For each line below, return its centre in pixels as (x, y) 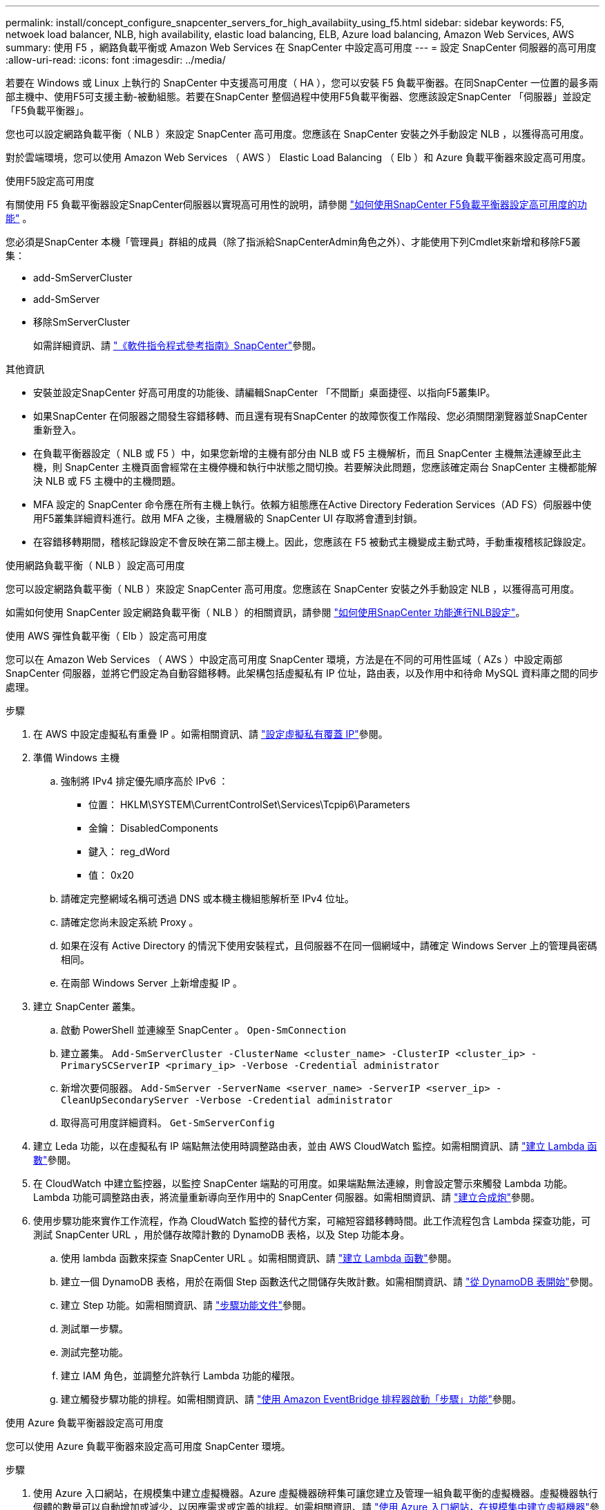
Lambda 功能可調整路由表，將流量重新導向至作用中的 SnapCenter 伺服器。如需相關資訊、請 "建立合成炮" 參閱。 (287, 1197)
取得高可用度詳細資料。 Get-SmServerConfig (168, 1122)
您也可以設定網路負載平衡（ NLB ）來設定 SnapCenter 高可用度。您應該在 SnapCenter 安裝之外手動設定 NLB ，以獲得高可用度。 (298, 134)
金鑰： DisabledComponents (153, 828)
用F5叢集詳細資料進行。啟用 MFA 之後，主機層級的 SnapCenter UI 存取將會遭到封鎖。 (228, 518)
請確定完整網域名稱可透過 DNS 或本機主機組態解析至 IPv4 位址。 (208, 898)
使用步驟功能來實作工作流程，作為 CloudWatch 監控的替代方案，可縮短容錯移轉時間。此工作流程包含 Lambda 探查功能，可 (312, 1221)
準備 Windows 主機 (76, 757)
